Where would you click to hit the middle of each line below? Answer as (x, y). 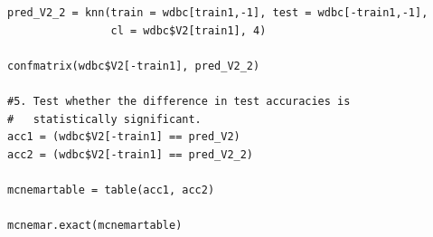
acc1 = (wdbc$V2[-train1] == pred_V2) (124, 137)
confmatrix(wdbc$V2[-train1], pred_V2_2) (134, 66)
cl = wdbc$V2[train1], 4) (188, 30)
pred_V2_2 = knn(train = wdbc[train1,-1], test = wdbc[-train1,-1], (218, 13)
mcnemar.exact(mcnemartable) (95, 226)
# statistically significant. (104, 119)
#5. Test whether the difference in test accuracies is (179, 101)
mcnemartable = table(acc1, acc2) (111, 190)
